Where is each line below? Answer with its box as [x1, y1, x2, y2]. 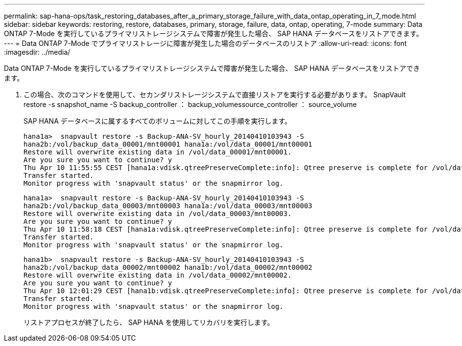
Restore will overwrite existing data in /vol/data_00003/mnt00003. [23, 210, 292, 217]
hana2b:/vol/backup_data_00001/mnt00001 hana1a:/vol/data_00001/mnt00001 [23, 140, 313, 148]
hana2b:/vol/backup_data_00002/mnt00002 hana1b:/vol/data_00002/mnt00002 [23, 263, 313, 271]
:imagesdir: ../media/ [4, 48, 70, 56]
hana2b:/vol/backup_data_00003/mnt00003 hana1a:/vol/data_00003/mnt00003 [23, 202, 313, 210]
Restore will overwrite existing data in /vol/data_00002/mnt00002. [23, 271, 292, 279]
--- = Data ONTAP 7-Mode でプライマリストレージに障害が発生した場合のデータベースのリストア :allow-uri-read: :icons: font [4, 39, 407, 47]
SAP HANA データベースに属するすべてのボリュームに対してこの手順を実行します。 [23, 117, 292, 125]
